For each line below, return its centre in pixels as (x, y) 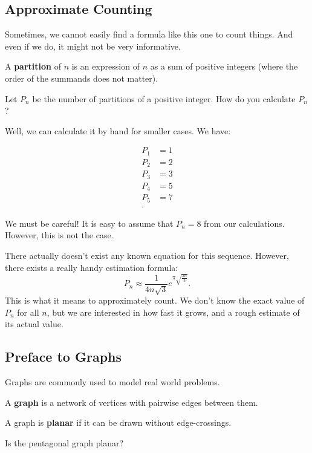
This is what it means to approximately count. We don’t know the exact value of (155, 300)
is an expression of (106, 66)
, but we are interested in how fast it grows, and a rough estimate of (173, 312)
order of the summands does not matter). (82, 78)
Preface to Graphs (63, 357)
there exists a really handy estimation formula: (92, 267)
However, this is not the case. (59, 235)
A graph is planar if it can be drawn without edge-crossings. (118, 422)
